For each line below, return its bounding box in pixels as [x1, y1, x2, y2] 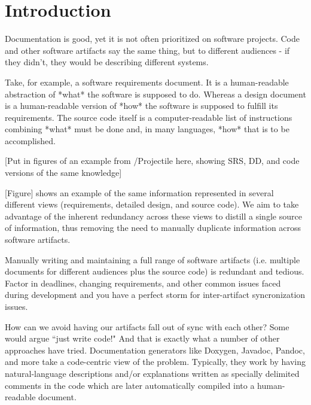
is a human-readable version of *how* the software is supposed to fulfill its [5, 99, 278, 112]
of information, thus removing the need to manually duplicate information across [5, 221, 301, 234]
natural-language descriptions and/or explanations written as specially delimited [5, 367, 300, 379]
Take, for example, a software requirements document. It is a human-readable [5, 75, 289, 88]
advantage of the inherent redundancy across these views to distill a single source [5, 209, 302, 222]
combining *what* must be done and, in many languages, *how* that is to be [5, 123, 289, 135]
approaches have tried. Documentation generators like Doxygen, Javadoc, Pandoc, [5, 343, 305, 356]
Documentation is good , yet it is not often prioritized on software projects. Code [5, 32, 300, 45]
